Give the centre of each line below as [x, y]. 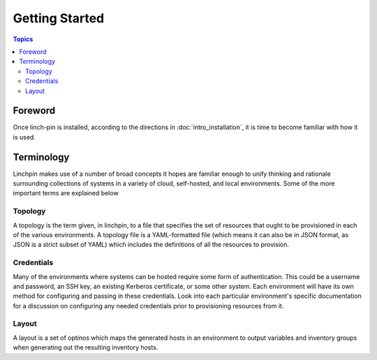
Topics [23, 39]
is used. [24, 137]
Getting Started [59, 18]
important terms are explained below [66, 193]
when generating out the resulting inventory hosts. [86, 347]
